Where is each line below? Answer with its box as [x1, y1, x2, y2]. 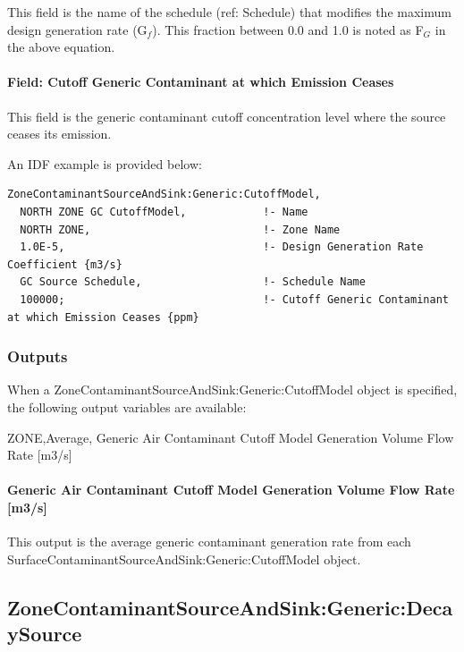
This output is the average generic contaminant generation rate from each [7, 532, 411, 551]
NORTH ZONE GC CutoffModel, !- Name [20, 205, 308, 218]
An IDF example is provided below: [7, 154, 202, 173]
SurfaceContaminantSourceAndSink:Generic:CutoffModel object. [7, 549, 361, 568]
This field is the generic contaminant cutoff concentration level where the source [7, 106, 446, 125]
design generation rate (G [7, 20, 148, 38]
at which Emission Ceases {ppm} [7, 310, 199, 324]
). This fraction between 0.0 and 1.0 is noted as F [152, 20, 424, 38]
